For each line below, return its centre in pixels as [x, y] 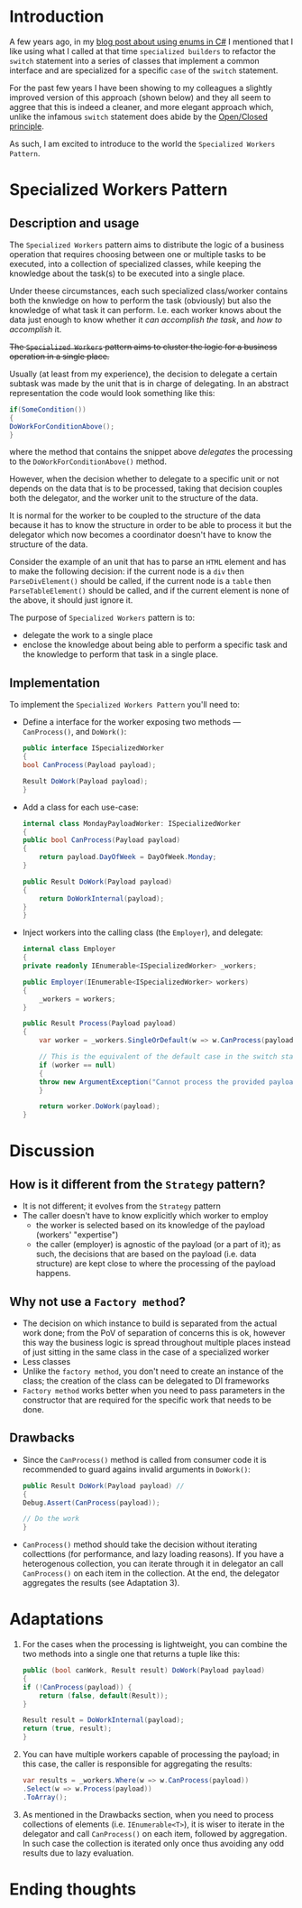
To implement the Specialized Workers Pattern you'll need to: [125, 705]
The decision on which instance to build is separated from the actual [150, 1323]
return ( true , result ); [67, 1729]
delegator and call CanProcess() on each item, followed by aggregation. [155, 1833]
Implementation [55, 683]
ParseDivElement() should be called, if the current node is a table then [141, 581]
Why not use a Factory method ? [98, 1301]
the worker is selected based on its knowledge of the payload [151, 1226]
